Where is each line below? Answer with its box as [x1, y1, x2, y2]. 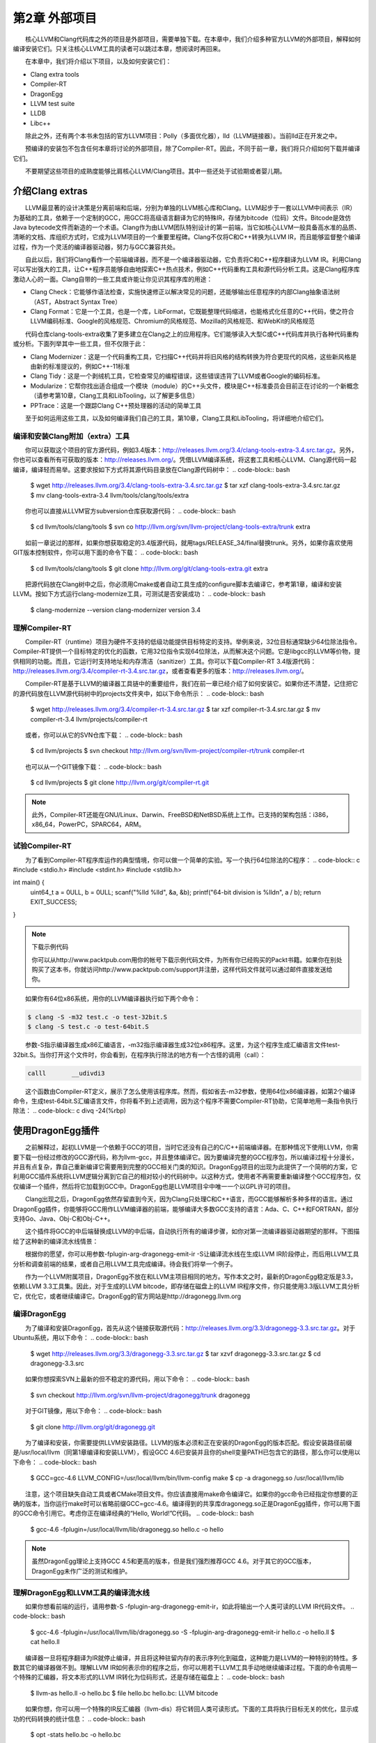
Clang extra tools [30, 70, 79, 78]
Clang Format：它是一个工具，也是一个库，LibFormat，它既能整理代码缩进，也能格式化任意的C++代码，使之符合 [30, 307, 354, 316]
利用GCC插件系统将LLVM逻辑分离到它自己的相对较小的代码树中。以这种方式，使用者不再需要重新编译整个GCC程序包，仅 [13, 1172, 361, 1181]
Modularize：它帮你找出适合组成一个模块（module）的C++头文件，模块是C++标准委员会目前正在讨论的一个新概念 [30, 381, 359, 390]
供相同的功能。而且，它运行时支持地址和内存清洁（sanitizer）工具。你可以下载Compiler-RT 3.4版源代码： [13, 657, 317, 665]
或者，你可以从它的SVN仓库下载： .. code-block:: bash [24, 731, 182, 739]
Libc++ [30, 119, 52, 127]
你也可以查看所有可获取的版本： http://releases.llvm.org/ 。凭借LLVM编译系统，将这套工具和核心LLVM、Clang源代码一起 [13, 455, 357, 464]
